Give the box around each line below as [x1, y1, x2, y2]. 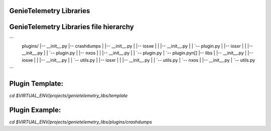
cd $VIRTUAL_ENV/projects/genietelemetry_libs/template [9, 93, 128, 98]
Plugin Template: [9, 79, 64, 88]
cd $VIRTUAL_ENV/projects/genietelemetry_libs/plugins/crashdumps [9, 118, 153, 125]
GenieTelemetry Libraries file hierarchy [9, 23, 134, 31]
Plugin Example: [9, 105, 61, 114]
